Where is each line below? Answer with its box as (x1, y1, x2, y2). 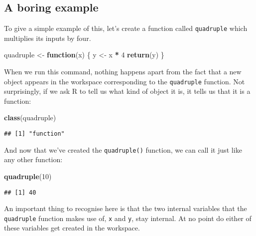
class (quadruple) (4, 112, 56, 123)
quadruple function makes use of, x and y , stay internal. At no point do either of (4, 213, 252, 223)
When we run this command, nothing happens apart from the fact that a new (4, 66, 242, 77)
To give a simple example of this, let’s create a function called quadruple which (4, 23, 248, 33)
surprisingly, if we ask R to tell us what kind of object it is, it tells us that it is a (4, 86, 251, 96)
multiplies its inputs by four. (4, 32, 91, 43)
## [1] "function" (4, 130, 65, 138)
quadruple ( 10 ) (4, 171, 52, 181)
